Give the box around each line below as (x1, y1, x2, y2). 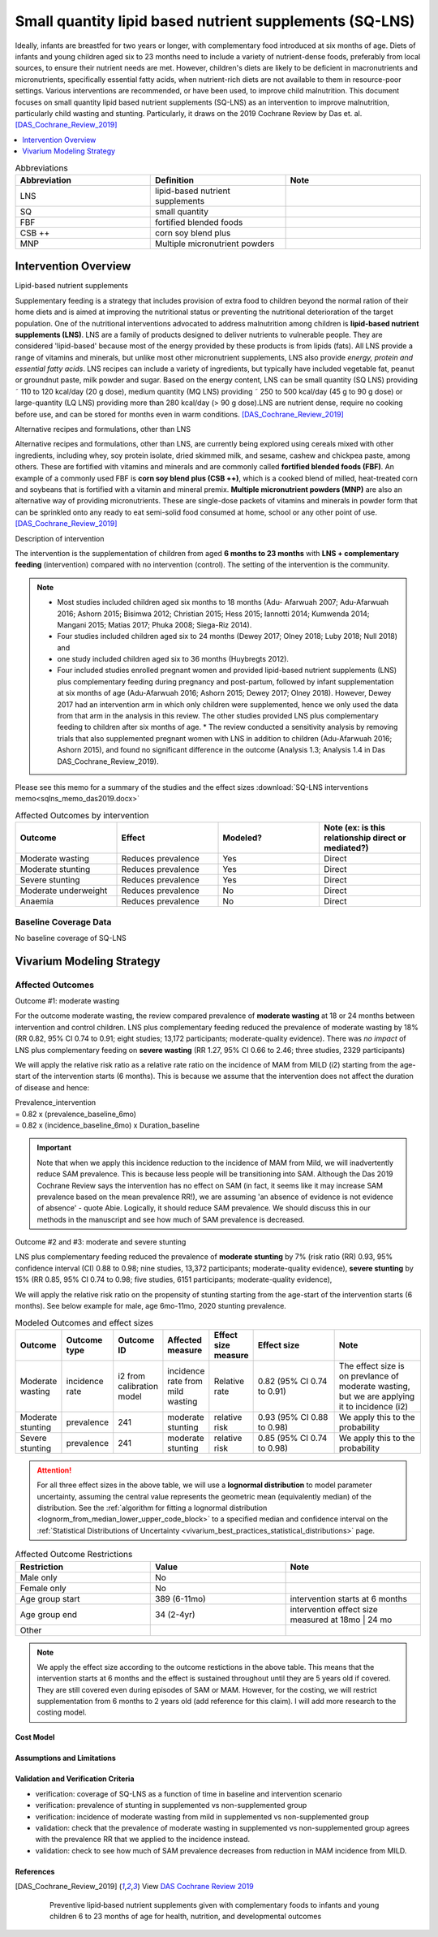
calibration (118, 1380, 158, 1391)
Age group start (19, 1593, 80, 1604)
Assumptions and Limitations (15, 1754, 117, 1763)
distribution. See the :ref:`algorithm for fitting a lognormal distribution (36, 1503, 268, 1512)
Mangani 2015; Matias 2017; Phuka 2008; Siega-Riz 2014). (57, 619, 252, 629)
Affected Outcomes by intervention (15, 809, 149, 821)
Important (36, 1143, 72, 1153)
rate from (167, 1375, 203, 1387)
